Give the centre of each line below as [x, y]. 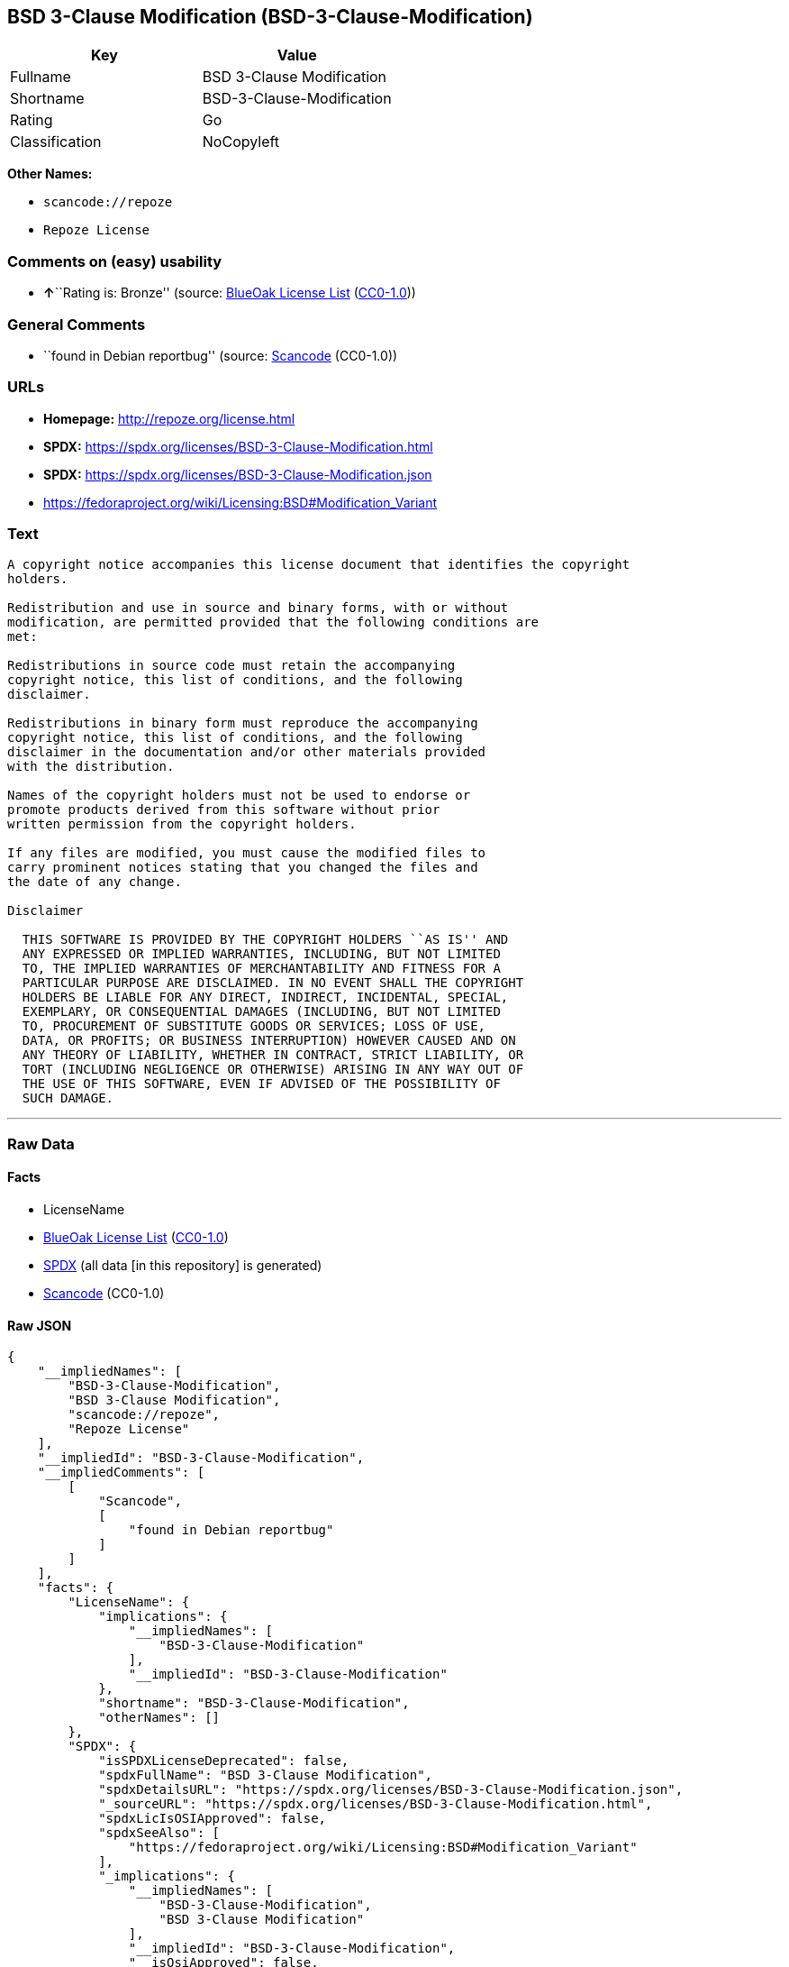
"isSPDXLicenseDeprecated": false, [224, 1761]
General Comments [77, 324]
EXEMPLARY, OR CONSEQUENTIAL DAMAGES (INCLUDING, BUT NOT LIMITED [261, 1012]
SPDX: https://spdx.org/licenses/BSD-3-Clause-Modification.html [238, 446]
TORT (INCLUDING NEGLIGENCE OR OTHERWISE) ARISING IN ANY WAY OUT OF [273, 1070]
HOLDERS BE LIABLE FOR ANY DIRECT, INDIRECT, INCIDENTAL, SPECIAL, [265, 997]
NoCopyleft [241, 142]
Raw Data [41, 1144]
